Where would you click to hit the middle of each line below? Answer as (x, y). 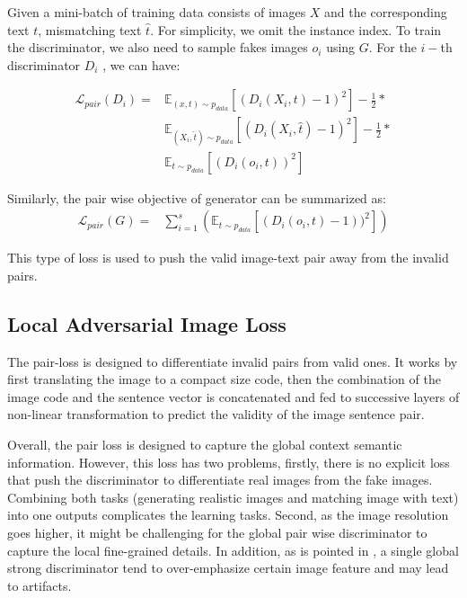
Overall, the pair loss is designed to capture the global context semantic (205, 445)
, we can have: (141, 64)
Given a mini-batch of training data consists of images (157, 12)
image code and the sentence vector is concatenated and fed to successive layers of (233, 396)
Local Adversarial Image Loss (147, 323)
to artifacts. (40, 585)
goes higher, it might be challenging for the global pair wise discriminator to (217, 533)
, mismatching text (90, 29)
